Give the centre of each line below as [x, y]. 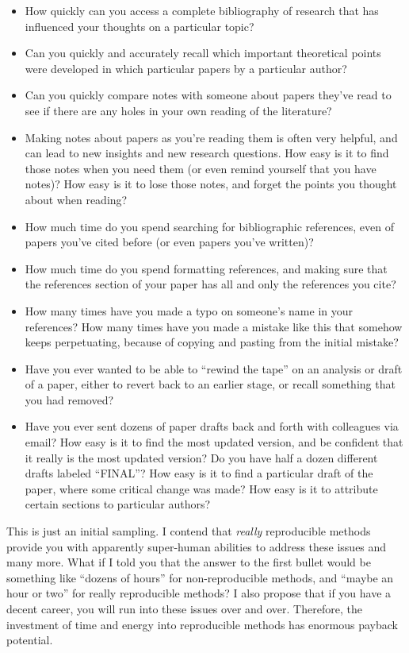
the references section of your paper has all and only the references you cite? [210, 284]
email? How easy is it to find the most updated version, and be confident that [214, 442]
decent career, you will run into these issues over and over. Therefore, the [184, 609]
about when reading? [76, 199]
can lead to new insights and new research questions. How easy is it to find [207, 153]
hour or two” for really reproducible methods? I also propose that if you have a [199, 593]
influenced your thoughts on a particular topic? [140, 26]
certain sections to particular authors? [118, 504]
